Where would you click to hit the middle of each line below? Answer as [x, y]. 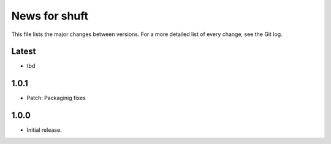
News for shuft [50, 16]
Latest [24, 52]
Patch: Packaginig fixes [56, 98]
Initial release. [44, 130]
